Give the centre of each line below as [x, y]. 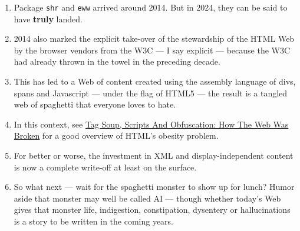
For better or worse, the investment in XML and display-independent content [154, 155]
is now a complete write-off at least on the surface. [105, 167]
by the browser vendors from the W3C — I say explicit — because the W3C [152, 50]
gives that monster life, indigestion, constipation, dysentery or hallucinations [152, 210]
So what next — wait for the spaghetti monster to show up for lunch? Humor [154, 187]
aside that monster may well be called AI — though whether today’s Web [147, 198]
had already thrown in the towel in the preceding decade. [117, 61]
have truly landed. [48, 19]
